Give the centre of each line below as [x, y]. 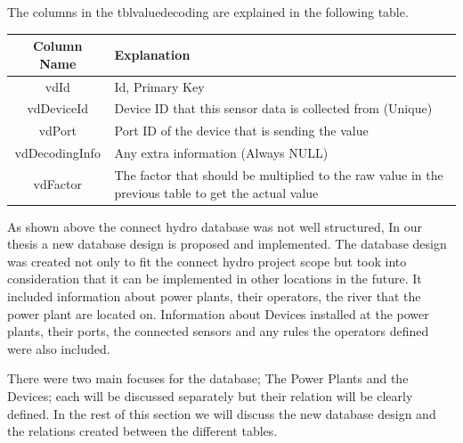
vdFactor [57, 183]
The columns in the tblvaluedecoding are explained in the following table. [208, 12]
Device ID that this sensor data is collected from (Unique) [273, 108]
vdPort [57, 131]
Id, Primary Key [159, 86]
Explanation [152, 54]
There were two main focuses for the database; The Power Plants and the [208, 378]
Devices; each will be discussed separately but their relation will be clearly [210, 395]
